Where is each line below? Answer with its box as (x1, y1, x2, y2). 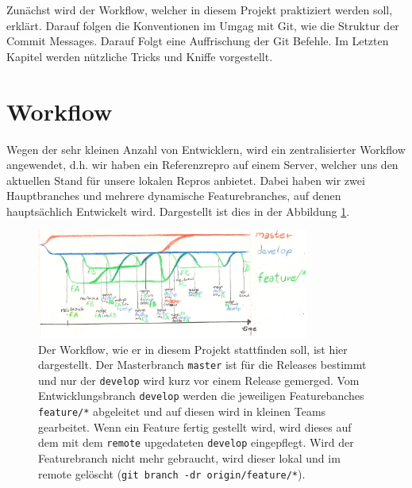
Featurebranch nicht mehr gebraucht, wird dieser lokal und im (38, 450, 341, 466)
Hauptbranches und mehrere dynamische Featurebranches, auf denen (6, 187, 341, 204)
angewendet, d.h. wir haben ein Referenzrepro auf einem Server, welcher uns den (6, 156, 399, 173)
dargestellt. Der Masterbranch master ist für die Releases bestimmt (38, 356, 367, 373)
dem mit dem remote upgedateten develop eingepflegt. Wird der (38, 434, 354, 451)
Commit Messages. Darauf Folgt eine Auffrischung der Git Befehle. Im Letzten (6, 33, 389, 49)
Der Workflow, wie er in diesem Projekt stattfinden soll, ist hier (38, 340, 348, 357)
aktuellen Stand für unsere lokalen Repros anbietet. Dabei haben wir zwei (6, 171, 365, 188)
